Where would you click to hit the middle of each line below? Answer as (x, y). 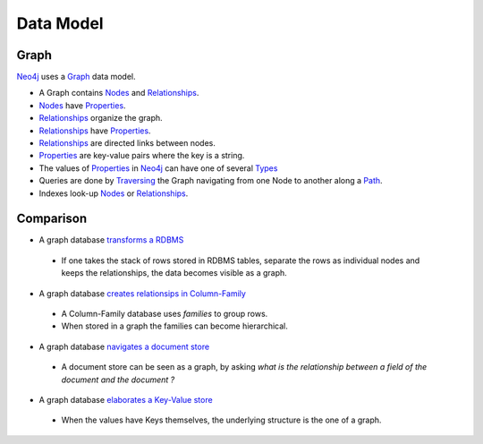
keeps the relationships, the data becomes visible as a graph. (174, 273)
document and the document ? (118, 380)
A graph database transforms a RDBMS (111, 240)
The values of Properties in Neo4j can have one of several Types (158, 168)
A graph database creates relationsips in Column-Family (142, 293)
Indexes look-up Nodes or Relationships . (114, 193)
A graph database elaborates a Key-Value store (126, 400)
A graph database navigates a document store (124, 346)
